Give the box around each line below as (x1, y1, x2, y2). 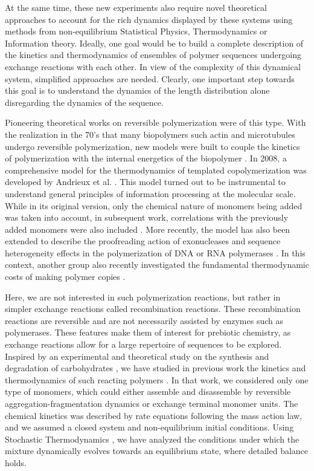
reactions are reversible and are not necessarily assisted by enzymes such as (5, 314, 283, 326)
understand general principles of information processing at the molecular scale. (5, 187, 296, 200)
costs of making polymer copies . (5, 270, 126, 283)
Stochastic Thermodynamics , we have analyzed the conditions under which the (5, 432, 300, 445)
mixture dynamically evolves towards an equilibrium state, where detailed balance (5, 444, 309, 457)
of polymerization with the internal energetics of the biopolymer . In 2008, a (5, 152, 287, 164)
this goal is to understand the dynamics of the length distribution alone (5, 84, 270, 97)
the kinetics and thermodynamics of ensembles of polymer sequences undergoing (5, 48, 301, 61)
